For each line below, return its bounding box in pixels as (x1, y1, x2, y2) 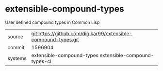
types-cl (31, 58, 52, 65)
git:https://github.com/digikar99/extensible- (31, 30, 132, 37)
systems (7, 55, 27, 61)
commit (7, 44, 25, 51)
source (7, 33, 23, 40)
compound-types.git (31, 36, 79, 43)
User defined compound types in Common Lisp (5, 19, 100, 25)
